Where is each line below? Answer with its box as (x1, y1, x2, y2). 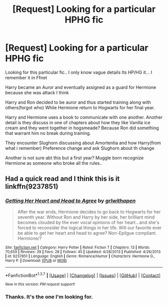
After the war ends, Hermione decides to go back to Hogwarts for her (17, 209, 161, 215)
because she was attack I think (5, 89, 69, 95)
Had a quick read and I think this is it (5, 175, 120, 183)
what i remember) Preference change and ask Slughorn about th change (5, 145, 154, 151)
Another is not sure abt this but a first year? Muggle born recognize (5, 155, 144, 161)
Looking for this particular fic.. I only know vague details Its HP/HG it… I (5, 69, 152, 75)
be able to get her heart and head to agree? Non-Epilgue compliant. (17, 230, 157, 236)
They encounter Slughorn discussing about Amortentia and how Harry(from (5, 140, 161, 146)
